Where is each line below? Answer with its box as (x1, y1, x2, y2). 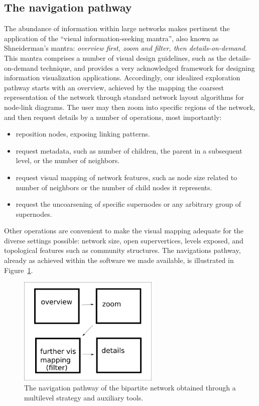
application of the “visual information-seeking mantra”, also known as (4, 33, 219, 43)
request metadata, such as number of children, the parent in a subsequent (16, 145, 242, 156)
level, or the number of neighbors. (16, 155, 120, 166)
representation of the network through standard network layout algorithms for (4, 92, 244, 102)
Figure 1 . (4, 264, 33, 275)
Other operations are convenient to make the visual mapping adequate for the (4, 225, 244, 236)
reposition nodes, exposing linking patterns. (16, 128, 150, 139)
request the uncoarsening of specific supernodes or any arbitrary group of (16, 199, 241, 209)
